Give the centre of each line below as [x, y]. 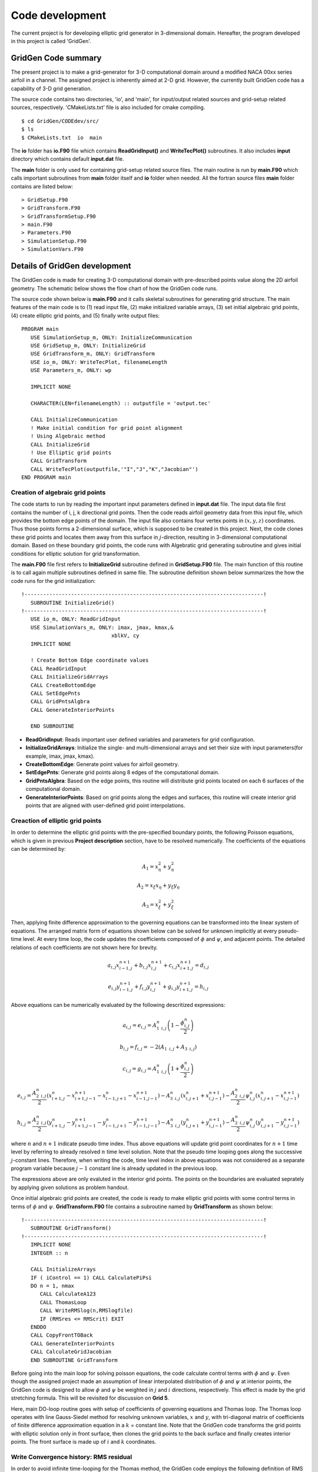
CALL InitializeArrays [63, 1269]
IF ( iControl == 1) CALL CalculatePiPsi [91, 1277]
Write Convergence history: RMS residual [72, 1457]
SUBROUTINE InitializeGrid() [72, 603]
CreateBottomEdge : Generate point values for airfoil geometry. [102, 764]
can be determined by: [38, 848]
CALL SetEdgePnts [55, 693]
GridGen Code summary [56, 58]
